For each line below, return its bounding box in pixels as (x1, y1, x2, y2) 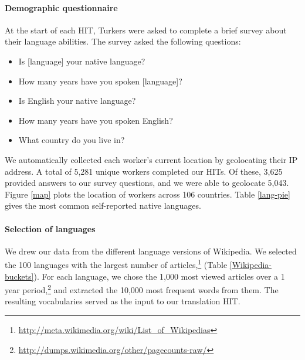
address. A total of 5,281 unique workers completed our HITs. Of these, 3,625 (5, 165, 283, 177)
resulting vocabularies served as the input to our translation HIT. (5, 295, 240, 307)
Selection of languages (5, 222, 96, 235)
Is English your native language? (18, 94, 136, 107)
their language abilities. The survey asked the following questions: (5, 35, 241, 47)
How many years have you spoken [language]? (18, 74, 182, 87)
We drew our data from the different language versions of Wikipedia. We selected (5, 244, 297, 257)
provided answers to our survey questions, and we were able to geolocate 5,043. (5, 176, 289, 189)
